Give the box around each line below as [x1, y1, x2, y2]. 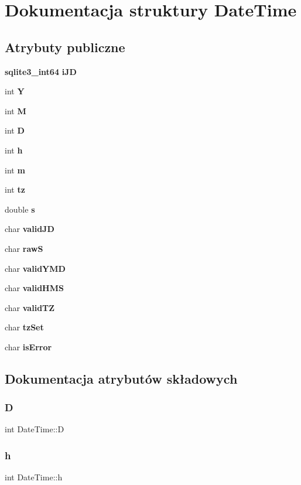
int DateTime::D [5, 423, 64, 435]
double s [5, 203, 35, 215]
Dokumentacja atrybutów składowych [5, 369, 238, 387]
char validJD [5, 223, 54, 235]
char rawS [5, 242, 43, 254]
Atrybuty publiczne [5, 37, 125, 56]
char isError [5, 340, 52, 353]
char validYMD [5, 262, 66, 274]
